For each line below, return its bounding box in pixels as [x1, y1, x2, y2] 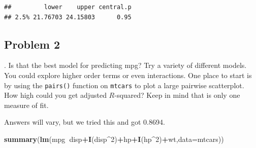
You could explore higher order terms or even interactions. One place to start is [4, 69, 252, 80]
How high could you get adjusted [4, 90, 107, 100]
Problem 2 [4, 36, 60, 52]
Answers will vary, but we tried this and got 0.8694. [4, 117, 165, 127]
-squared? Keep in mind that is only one [114, 90, 240, 100]
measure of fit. [4, 99, 49, 110]
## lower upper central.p [4, 4, 132, 11]
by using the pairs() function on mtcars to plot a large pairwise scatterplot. [4, 80, 244, 90]
